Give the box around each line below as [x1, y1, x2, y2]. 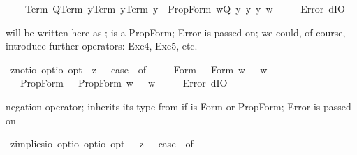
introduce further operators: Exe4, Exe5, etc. [6, 38, 198, 53]
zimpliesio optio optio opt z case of [10, 136, 194, 151]
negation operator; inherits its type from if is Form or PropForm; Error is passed [6, 98, 351, 113]
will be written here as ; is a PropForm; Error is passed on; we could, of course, [6, 24, 346, 39]
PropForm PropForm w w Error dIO [20, 75, 228, 90]
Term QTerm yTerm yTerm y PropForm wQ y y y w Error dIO [24, 1, 345, 15]
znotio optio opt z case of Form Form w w [10, 61, 268, 76]
